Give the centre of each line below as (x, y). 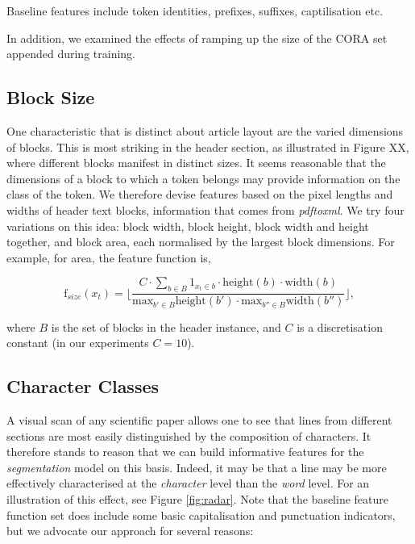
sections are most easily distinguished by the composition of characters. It (189, 435)
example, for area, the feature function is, (109, 257)
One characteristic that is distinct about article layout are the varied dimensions (205, 130)
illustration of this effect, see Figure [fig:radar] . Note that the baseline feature (198, 498)
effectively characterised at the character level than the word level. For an (188, 483)
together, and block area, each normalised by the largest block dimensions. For (201, 242)
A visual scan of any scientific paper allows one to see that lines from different (199, 420)
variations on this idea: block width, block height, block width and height (188, 226)
